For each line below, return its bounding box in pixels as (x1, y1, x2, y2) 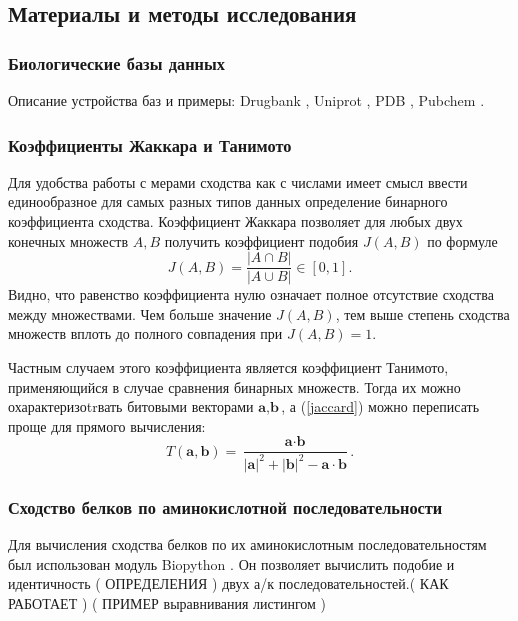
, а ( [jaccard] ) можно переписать (281, 396, 480, 417)
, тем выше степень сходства (335, 303, 510, 324)
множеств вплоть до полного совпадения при (8, 323, 283, 344)
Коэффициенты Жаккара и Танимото (8, 132, 292, 157)
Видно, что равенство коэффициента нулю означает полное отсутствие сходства (8, 284, 494, 305)
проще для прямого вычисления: (8, 415, 206, 436)
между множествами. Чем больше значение (8, 303, 272, 324)
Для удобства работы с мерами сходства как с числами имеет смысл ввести (8, 171, 468, 192)
